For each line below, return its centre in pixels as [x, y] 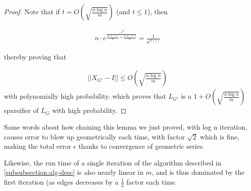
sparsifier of [21, 110]
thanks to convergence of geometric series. [141, 146]
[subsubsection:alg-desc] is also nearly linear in [74, 172]
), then [158, 11]
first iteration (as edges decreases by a [61, 181]
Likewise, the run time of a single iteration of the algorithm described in [113, 162]
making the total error [38, 146]
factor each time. [152, 181]
